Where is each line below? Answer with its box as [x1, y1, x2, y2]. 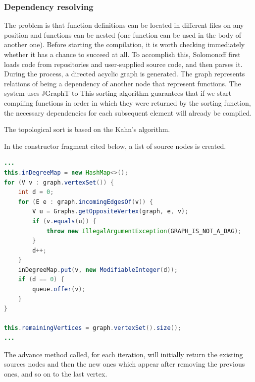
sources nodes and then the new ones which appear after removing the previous [4, 359, 245, 369]
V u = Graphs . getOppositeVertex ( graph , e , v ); [32, 208, 189, 215]
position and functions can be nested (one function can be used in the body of [4, 29, 242, 40]
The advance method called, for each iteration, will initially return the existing [4, 349, 243, 359]
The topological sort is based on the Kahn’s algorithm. [4, 124, 170, 134]
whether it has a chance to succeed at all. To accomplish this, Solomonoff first [4, 49, 241, 59]
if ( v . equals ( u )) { [32, 217, 97, 225]
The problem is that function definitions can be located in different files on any [4, 20, 244, 30]
